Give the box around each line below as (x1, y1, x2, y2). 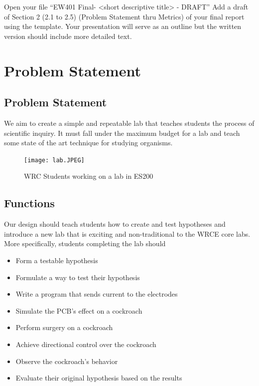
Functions (4, 195, 55, 211)
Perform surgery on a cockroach (15, 322, 113, 333)
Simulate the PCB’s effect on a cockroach (15, 305, 142, 316)
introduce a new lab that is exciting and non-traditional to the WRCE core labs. (4, 228, 251, 239)
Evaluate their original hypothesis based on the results (15, 373, 182, 383)
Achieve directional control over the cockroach (15, 339, 156, 349)
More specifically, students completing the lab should (4, 238, 166, 249)
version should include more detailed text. (4, 30, 132, 41)
